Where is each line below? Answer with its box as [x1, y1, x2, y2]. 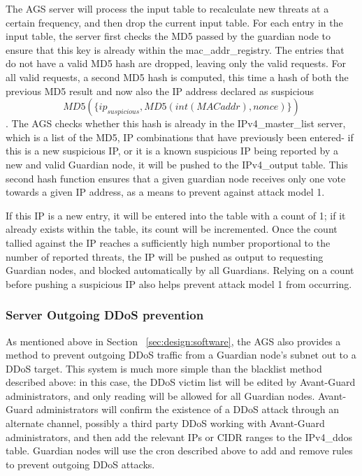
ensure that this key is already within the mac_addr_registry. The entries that [6, 42, 345, 57]
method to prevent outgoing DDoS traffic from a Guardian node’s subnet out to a [6, 347, 356, 362]
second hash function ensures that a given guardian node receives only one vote [6, 171, 346, 185]
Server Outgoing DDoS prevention [6, 306, 204, 324]
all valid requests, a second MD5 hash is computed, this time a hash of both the [6, 69, 349, 84]
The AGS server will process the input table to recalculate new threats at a [6, 1, 329, 15]
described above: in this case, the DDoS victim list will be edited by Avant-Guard [6, 375, 356, 389]
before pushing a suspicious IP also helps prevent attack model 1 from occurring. [6, 276, 352, 291]
